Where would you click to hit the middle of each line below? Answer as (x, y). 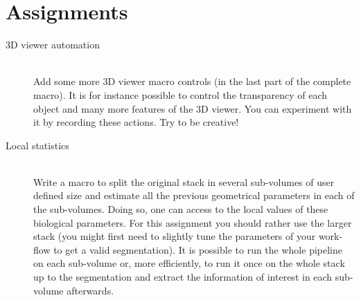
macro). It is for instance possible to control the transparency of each (180, 94)
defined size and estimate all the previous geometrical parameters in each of (194, 195)
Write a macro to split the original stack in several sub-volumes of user (184, 181)
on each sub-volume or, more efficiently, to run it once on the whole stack (189, 263)
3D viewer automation (53, 45)
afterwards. (90, 290)
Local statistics (37, 145)
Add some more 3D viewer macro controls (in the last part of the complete (192, 81)
